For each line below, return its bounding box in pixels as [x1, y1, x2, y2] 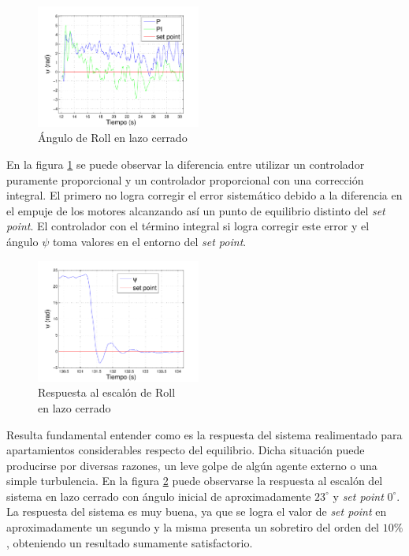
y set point [333, 487, 384, 504]
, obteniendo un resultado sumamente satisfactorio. [6, 534, 253, 550]
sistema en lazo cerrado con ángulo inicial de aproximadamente [6, 487, 311, 504]
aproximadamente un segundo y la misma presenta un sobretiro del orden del [6, 519, 380, 535]
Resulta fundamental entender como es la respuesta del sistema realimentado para [6, 426, 403, 442]
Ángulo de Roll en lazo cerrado [38, 129, 188, 146]
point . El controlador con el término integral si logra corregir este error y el [6, 218, 370, 234]
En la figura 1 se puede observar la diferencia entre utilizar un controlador [6, 156, 365, 172]
